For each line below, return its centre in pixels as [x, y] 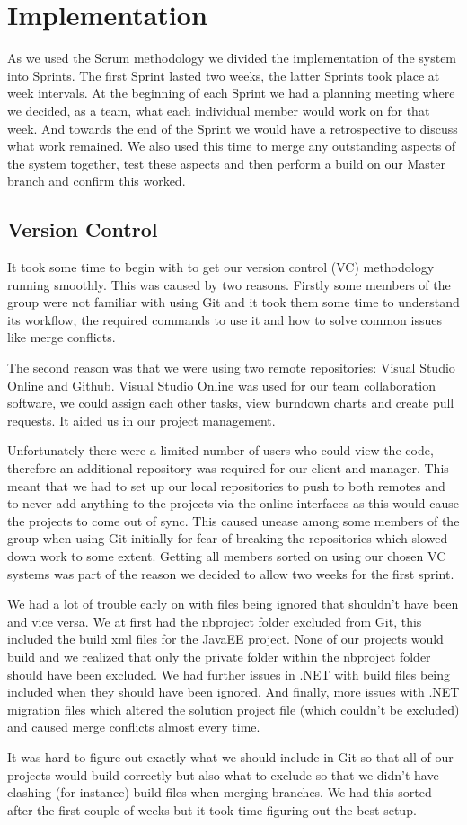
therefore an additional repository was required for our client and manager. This [228, 468]
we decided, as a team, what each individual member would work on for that [219, 110]
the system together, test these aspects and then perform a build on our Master [226, 163]
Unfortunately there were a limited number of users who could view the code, [220, 450]
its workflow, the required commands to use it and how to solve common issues [225, 319]
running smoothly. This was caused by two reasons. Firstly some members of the [229, 284]
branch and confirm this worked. [97, 181]
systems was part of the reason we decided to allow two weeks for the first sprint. [231, 573]
